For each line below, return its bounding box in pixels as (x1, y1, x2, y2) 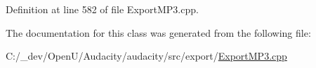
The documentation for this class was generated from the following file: (6, 25, 311, 40)
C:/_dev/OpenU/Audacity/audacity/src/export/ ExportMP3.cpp (6, 49, 287, 63)
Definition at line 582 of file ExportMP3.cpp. (6, 2, 199, 16)
